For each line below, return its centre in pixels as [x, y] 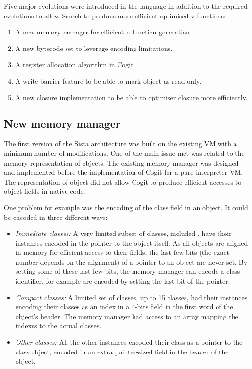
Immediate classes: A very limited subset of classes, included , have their [123, 233]
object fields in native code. [45, 191]
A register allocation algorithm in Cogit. [75, 64]
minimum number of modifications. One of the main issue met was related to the [124, 153]
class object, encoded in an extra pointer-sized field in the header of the [122, 351]
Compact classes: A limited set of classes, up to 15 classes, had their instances [131, 297]
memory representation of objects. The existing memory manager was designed [121, 162]
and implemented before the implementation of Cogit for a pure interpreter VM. [124, 172]
